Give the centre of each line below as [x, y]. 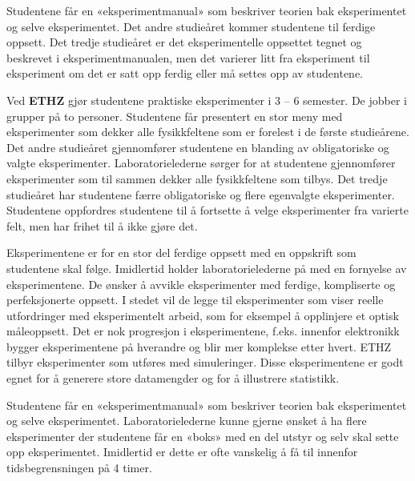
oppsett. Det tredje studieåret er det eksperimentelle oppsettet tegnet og [184, 42]
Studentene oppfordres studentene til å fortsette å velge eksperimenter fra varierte [207, 210]
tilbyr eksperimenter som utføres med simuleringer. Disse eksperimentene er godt [205, 362]
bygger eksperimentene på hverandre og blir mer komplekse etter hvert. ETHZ [199, 346]
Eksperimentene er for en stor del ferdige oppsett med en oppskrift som [181, 253]
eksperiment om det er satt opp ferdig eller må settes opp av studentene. [185, 73]
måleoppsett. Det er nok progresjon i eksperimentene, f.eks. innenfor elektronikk [203, 331]
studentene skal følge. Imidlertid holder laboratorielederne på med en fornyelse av [207, 268]
